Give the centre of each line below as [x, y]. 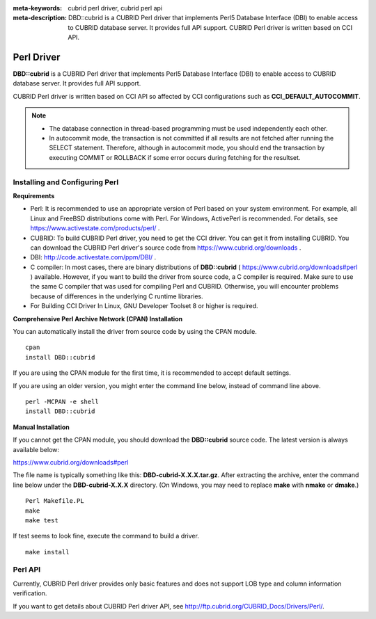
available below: [36, 449]
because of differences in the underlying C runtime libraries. [117, 296]
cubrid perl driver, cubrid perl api [115, 8]
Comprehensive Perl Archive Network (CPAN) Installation [98, 319]
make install [47, 552]
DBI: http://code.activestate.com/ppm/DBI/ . [93, 257]
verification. [30, 593]
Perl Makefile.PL [55, 501]
